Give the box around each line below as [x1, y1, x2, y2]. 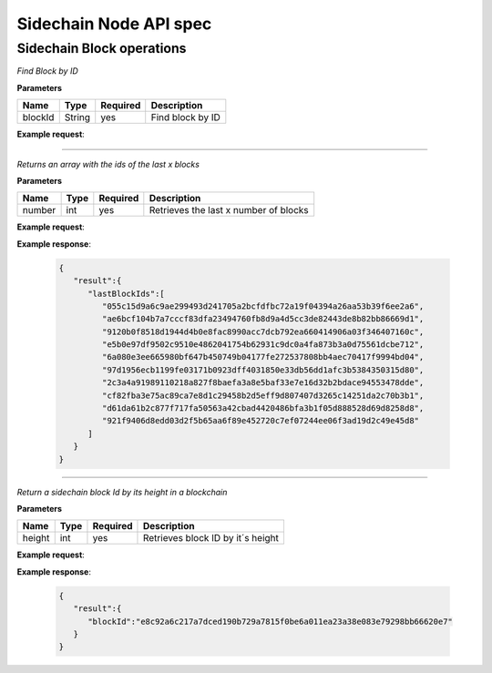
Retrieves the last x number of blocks [149, 204, 309, 217]
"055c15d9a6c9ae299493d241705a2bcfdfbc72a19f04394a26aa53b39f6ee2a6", [101, 301, 425, 311]
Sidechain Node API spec [16, 14, 212, 34]
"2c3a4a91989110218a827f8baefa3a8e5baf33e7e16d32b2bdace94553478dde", [101, 378, 425, 388]
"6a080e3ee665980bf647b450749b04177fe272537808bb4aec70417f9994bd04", [101, 352, 425, 362]
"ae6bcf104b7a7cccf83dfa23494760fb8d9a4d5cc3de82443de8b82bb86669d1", [101, 314, 425, 324]
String [64, 111, 91, 124]
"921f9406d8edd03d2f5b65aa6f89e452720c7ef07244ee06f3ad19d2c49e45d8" [101, 415, 419, 426]
